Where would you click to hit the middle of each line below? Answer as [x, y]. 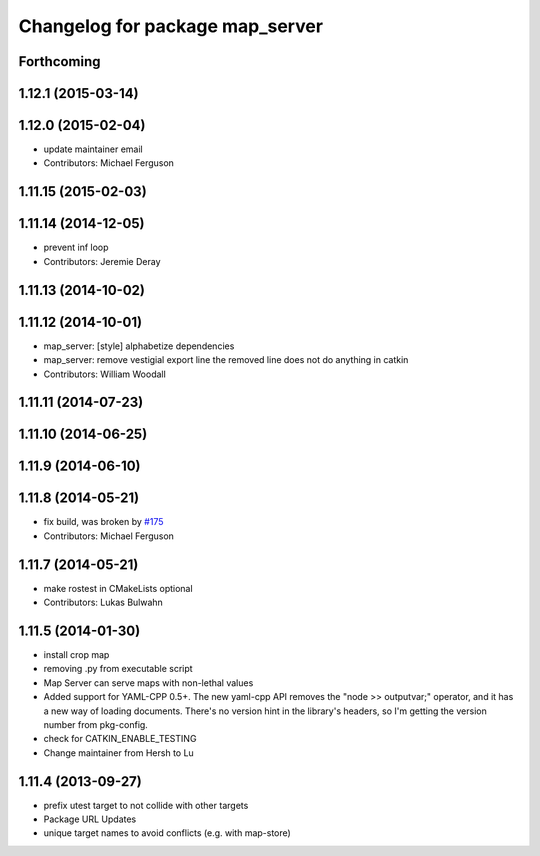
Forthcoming [59, 61]
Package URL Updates [90, 819]
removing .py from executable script [118, 669]
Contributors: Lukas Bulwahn [103, 602]
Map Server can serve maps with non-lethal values [148, 682]
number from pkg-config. [96, 724]
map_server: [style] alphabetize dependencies [139, 346]
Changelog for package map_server [171, 26]
